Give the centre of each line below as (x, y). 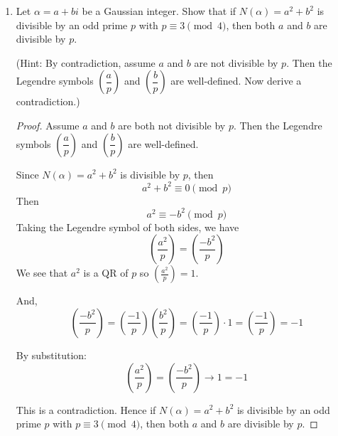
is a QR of (106, 273)
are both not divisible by (172, 125)
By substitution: (51, 355)
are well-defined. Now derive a (236, 81)
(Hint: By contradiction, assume (86, 62)
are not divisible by (236, 62)
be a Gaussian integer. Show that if (159, 11)
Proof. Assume (48, 125)
